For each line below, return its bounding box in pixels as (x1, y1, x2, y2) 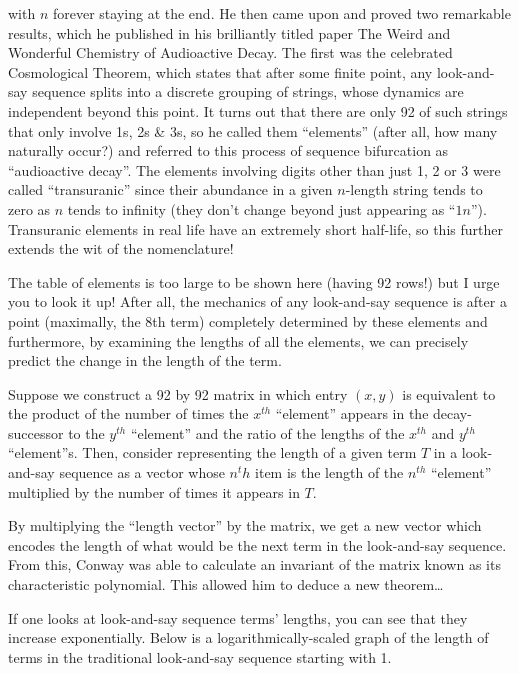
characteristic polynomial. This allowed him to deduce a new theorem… (8, 574, 444, 595)
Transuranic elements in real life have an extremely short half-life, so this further (8, 218, 503, 239)
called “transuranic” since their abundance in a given (8, 179, 333, 200)
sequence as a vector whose (59, 462, 225, 483)
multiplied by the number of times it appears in (8, 481, 300, 502)
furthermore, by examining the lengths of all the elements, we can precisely (8, 330, 469, 351)
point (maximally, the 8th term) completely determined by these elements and (8, 310, 488, 331)
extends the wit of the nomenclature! (8, 238, 234, 259)
